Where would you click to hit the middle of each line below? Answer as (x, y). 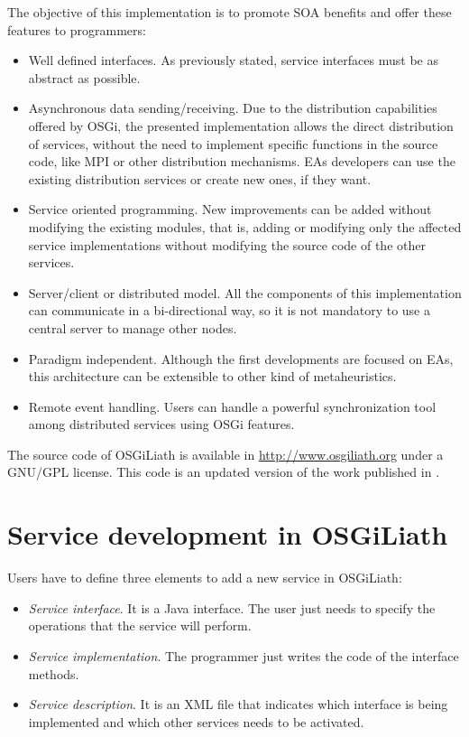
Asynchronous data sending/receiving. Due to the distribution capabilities (233, 108)
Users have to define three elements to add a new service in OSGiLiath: (205, 578)
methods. (54, 673)
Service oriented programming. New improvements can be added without (230, 209)
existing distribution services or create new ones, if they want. (200, 178)
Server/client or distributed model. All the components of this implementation (245, 292)
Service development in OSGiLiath (228, 534)
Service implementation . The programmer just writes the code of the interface (244, 655)
